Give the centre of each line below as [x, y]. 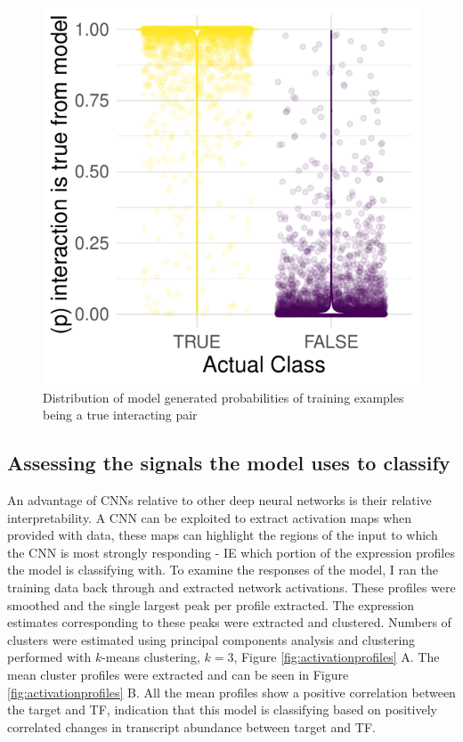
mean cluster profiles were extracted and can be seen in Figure [178, 674]
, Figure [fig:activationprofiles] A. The [337, 657]
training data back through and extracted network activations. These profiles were [231, 587]
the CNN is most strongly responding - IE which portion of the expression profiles [231, 552]
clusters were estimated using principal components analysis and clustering [211, 639]
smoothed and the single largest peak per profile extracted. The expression [211, 604]
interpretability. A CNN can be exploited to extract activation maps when [210, 517]
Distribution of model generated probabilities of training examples [223, 397]
